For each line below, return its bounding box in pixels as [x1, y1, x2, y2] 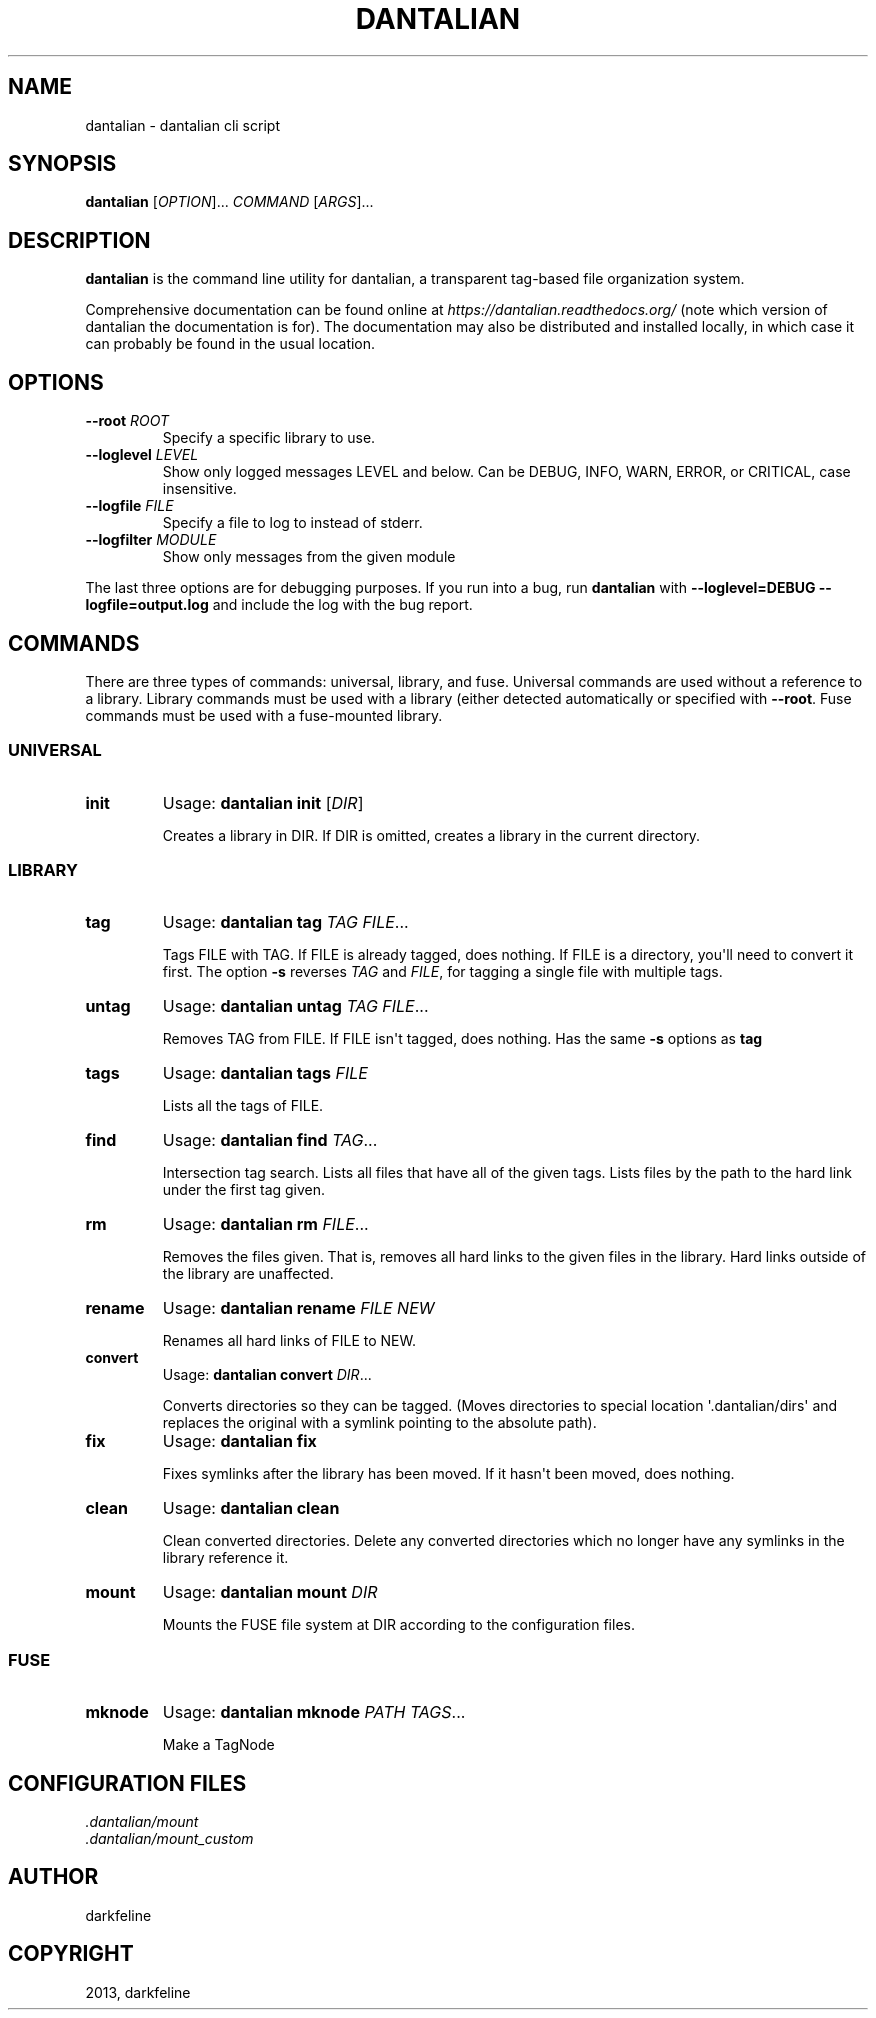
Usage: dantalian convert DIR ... [162, 1366, 372, 1384]
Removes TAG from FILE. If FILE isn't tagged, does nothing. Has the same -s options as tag [162, 1030, 763, 1048]
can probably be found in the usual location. [85, 335, 376, 353]
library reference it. [162, 1549, 289, 1567]
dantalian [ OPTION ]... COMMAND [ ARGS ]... [85, 193, 374, 211]
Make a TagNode [162, 1736, 275, 1754]
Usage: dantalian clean [162, 1498, 340, 1519]
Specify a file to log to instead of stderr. [162, 514, 423, 532]
